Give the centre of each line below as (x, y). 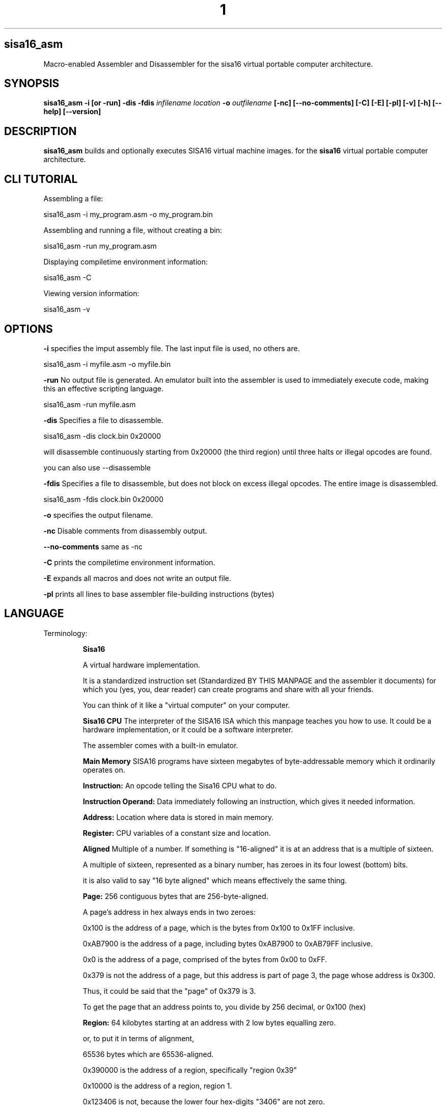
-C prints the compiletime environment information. (129, 562)
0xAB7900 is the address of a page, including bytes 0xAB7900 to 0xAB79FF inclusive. (228, 943)
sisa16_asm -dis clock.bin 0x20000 (102, 436)
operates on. (104, 770)
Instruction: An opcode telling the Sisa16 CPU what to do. (180, 785)
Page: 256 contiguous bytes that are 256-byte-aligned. (175, 896)
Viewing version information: (91, 294)
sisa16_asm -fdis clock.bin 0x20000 (103, 499)
